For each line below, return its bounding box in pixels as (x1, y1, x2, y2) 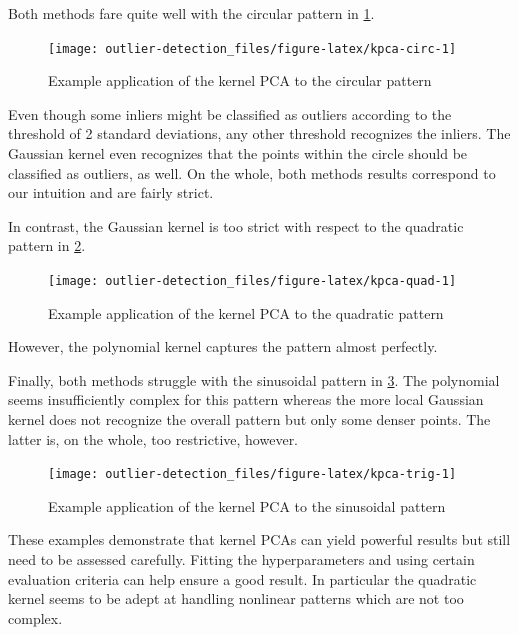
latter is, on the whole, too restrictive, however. (8, 428, 299, 449)
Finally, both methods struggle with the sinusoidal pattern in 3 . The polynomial (8, 369, 500, 390)
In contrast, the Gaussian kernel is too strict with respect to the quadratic (8, 215, 464, 236)
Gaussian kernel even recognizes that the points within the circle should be (8, 143, 468, 164)
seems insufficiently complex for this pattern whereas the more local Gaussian (8, 389, 484, 410)
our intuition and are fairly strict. (8, 182, 214, 203)
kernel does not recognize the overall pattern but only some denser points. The (8, 409, 491, 430)
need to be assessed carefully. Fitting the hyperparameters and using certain (8, 549, 475, 570)
